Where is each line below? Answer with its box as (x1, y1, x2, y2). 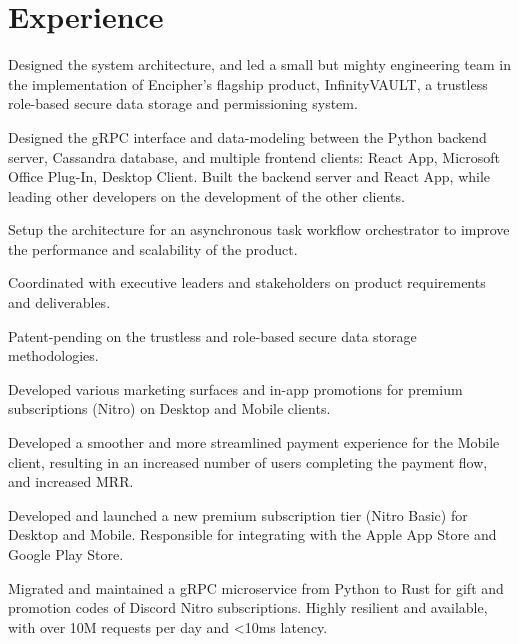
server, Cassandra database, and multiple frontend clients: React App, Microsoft (8, 146, 501, 167)
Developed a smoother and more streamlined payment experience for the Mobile (8, 432, 500, 453)
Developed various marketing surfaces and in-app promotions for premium (8, 378, 463, 399)
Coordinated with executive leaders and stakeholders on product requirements (8, 272, 486, 293)
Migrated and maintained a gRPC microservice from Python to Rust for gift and (8, 577, 504, 598)
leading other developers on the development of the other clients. (8, 185, 405, 206)
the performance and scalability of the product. (8, 238, 298, 259)
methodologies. (8, 345, 99, 366)
